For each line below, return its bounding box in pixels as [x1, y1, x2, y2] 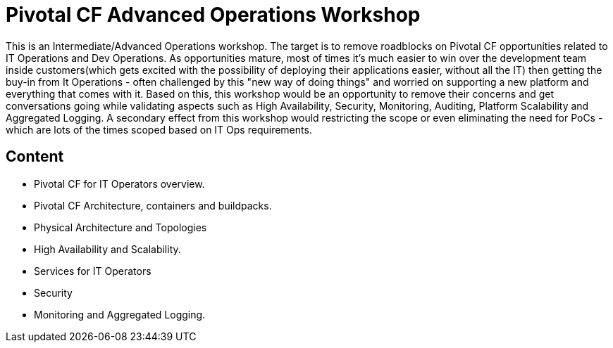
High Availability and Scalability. [34, 243, 181, 255]
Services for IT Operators [34, 264, 151, 277]
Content [6, 148, 64, 166]
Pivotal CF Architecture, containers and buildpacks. [34, 199, 272, 212]
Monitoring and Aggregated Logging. [34, 308, 206, 321]
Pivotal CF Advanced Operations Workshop [6, 3, 421, 27]
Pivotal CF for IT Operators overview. [34, 177, 205, 190]
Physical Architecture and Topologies [34, 221, 207, 233]
